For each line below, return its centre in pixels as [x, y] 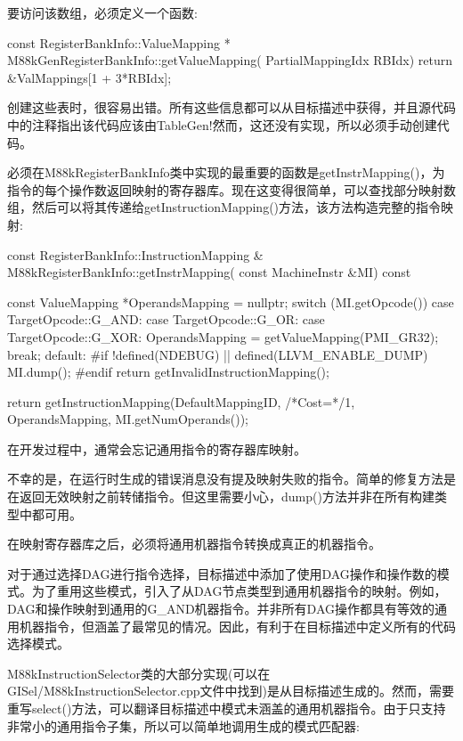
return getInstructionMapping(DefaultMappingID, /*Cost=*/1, [181, 401]
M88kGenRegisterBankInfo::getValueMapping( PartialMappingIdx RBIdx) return [230, 60]
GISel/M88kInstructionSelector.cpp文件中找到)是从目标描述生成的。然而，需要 [231, 691]
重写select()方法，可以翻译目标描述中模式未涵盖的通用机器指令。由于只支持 [227, 708]
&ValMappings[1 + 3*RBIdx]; [89, 77]
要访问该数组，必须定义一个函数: [102, 12]
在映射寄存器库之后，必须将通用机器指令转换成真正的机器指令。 [194, 544]
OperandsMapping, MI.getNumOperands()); [128, 419]
